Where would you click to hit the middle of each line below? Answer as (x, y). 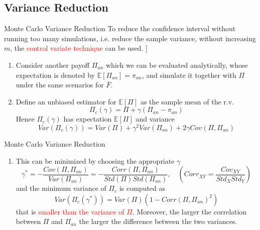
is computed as (142, 188)
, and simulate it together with (189, 75)
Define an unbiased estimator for (66, 101)
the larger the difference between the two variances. (158, 221)
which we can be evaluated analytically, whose (177, 65)
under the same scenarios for (60, 85)
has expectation (88, 119)
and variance (155, 119)
